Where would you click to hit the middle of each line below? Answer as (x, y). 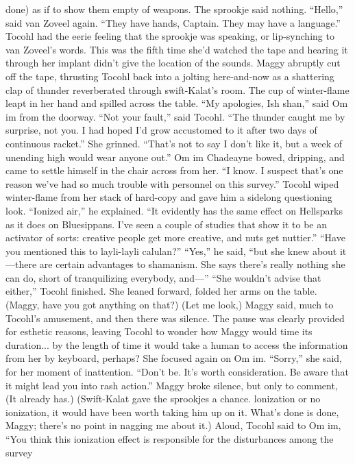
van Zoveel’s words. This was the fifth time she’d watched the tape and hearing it (177, 49)
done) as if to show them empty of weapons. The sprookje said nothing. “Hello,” (174, 9)
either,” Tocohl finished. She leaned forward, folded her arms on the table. (161, 291)
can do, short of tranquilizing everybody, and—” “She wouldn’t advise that (163, 277)
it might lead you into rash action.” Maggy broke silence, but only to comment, (172, 385)
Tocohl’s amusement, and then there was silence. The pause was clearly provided (175, 318)
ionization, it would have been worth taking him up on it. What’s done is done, (172, 412)
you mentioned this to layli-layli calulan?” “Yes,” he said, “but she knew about (171, 251)
